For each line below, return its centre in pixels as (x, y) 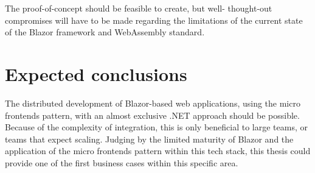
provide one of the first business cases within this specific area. (122, 162)
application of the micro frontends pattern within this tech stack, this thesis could (158, 151)
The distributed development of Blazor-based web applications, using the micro (153, 103)
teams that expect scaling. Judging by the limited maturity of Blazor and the (149, 139)
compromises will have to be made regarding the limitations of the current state (154, 20)
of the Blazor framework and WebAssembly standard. (105, 32)
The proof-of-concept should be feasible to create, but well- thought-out (139, 8)
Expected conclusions (96, 73)
